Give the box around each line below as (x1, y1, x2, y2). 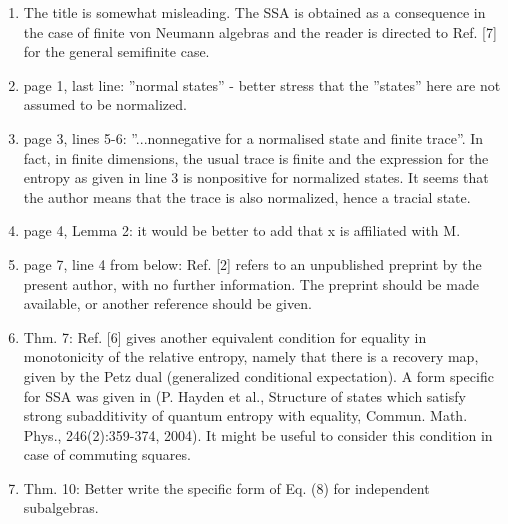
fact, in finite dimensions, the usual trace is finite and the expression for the (23, 147, 489, 168)
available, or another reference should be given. (23, 293, 312, 314)
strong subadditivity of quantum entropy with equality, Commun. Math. (23, 405, 468, 426)
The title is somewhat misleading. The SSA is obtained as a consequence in (23, 2, 486, 22)
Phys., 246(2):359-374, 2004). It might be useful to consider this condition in (23, 424, 493, 445)
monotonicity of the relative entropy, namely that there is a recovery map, (23, 346, 479, 367)
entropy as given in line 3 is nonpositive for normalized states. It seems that (23, 167, 489, 188)
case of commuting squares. (23, 444, 191, 465)
